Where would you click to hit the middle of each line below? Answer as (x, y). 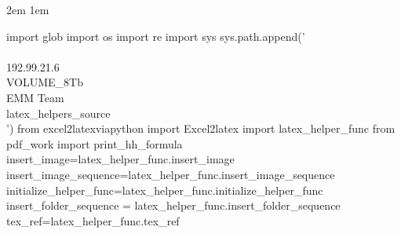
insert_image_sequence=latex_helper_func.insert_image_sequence (171, 174)
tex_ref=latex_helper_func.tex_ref (93, 220)
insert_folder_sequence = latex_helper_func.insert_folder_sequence (173, 205)
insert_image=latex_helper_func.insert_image (120, 159)
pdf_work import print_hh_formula (95, 143)
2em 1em (28, 9)
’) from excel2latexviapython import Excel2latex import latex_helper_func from (201, 128)
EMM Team (35, 97)
